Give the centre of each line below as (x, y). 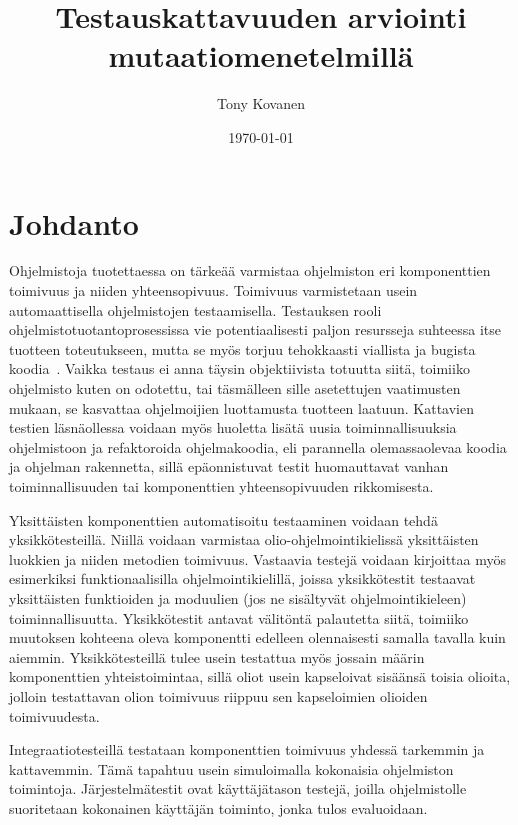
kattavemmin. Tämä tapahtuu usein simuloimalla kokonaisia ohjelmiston (231, 768)
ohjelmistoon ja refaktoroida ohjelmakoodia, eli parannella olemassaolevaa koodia (258, 446)
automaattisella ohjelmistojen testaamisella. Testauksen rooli (195, 309)
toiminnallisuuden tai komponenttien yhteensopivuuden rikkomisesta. (221, 485)
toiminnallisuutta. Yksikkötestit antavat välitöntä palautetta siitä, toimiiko (239, 617)
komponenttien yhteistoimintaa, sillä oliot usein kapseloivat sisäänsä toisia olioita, (260, 676)
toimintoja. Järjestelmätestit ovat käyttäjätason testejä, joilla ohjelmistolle (238, 788)
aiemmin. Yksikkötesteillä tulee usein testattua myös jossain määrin (217, 656)
